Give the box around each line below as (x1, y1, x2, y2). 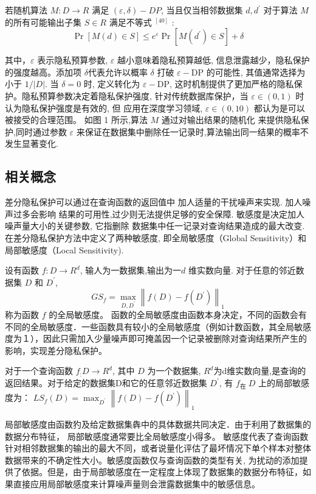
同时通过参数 (15, 125, 67, 138)
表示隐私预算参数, (37, 54, 108, 66)
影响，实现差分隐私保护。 (5, 344, 107, 356)
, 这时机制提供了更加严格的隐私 (169, 77, 294, 90)
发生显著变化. (5, 137, 58, 150)
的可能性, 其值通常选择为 (206, 65, 306, 78)
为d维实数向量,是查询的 (213, 364, 306, 377)
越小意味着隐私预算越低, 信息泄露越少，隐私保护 (117, 54, 310, 66)
